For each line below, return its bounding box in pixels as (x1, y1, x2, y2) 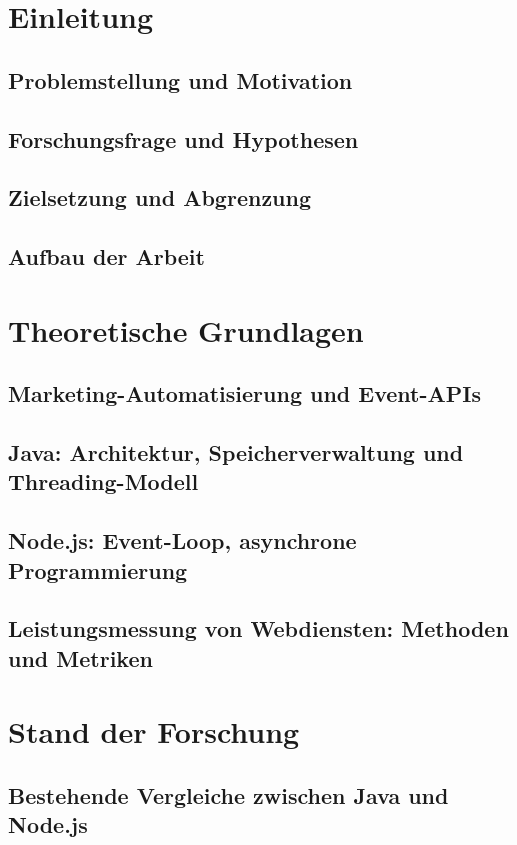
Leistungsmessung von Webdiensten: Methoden (8, 613, 509, 644)
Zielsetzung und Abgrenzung (8, 182, 312, 213)
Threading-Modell (8, 466, 199, 497)
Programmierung (8, 554, 188, 585)
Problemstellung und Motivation (8, 64, 353, 95)
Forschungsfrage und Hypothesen (8, 123, 359, 154)
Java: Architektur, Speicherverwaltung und (8, 437, 464, 468)
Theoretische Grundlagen (8, 309, 364, 350)
